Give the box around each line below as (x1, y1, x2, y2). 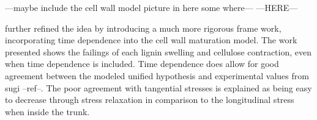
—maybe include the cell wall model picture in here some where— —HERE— (5, 1, 298, 13)
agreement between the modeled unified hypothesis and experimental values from (5, 69, 309, 82)
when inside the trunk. (5, 105, 90, 118)
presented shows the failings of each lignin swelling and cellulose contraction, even (5, 45, 312, 58)
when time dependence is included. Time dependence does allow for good (5, 57, 279, 70)
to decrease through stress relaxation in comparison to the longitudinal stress (5, 93, 294, 106)
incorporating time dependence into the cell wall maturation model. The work (5, 34, 297, 46)
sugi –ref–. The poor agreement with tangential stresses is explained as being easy (5, 81, 312, 94)
